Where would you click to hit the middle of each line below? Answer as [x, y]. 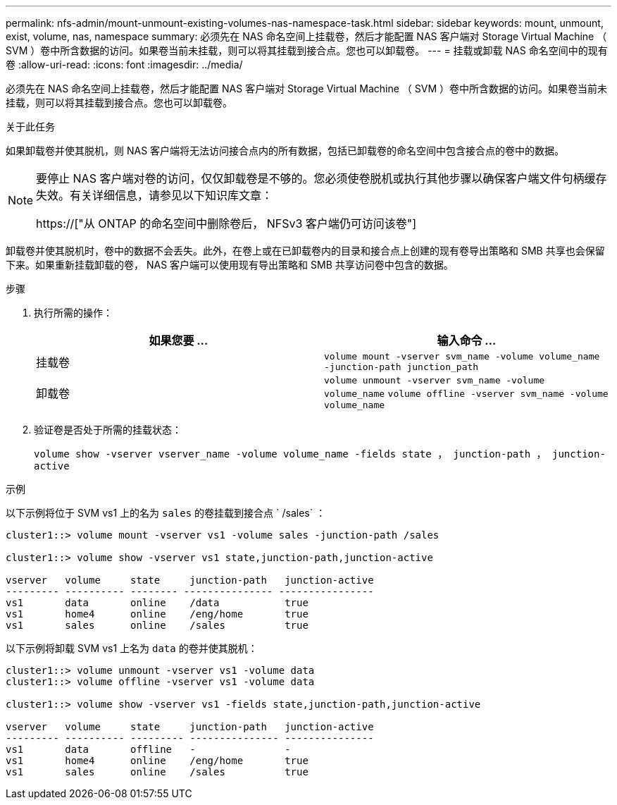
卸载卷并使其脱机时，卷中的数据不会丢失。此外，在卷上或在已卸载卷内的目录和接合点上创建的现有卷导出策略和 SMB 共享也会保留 [305, 251]
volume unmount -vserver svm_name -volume [435, 380]
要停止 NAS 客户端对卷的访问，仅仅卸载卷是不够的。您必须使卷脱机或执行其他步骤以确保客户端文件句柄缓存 [322, 178]
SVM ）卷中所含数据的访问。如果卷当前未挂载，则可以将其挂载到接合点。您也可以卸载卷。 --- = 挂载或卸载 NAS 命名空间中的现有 [307, 50]
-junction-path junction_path [401, 367]
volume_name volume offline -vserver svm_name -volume [466, 394]
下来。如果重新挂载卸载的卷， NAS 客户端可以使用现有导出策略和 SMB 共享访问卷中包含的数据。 [230, 265]
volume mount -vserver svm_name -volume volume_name [462, 356]
